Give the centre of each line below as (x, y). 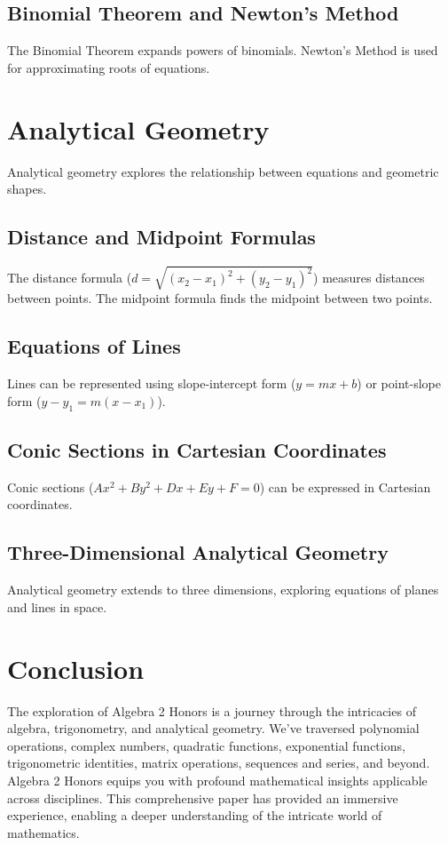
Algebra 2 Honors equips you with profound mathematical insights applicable (217, 780)
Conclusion (76, 668)
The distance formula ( (70, 278)
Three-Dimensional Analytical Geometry (198, 552)
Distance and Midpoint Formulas (161, 237)
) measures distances (369, 278)
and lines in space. (57, 606)
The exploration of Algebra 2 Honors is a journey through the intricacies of (212, 710)
